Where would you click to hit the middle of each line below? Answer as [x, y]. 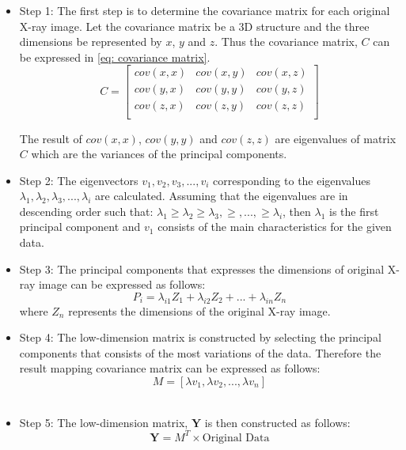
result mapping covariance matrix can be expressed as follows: [170, 368]
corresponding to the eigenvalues [292, 180]
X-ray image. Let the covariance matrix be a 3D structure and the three [194, 26]
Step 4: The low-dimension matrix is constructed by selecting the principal [200, 337]
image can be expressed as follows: [122, 284]
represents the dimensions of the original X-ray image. [199, 310]
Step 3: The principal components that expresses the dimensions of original [202, 268]
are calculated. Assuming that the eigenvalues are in [222, 196]
